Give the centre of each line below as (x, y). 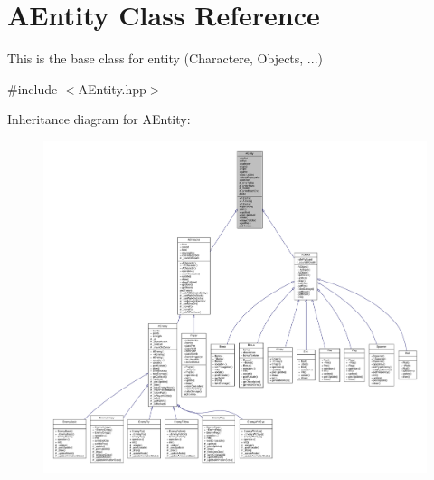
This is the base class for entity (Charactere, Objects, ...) (165, 58)
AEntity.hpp (112, 88)
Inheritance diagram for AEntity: (99, 119)
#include (33, 88)
